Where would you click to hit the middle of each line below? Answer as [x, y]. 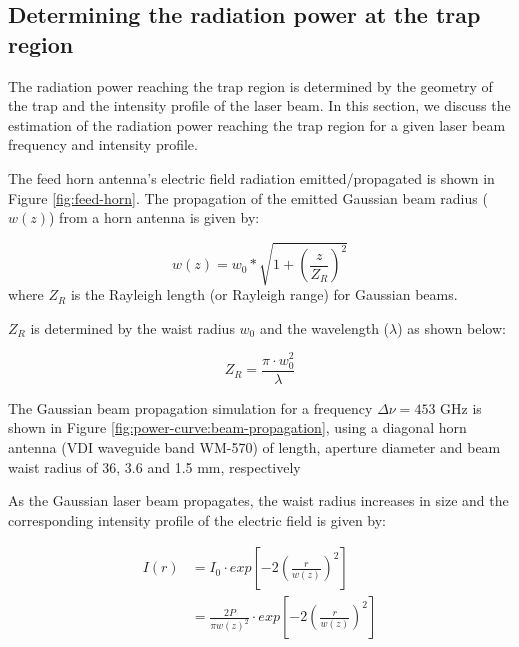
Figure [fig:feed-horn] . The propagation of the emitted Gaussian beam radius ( [248, 197]
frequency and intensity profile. [103, 144]
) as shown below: [451, 327]
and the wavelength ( [324, 327]
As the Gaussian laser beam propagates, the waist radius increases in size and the [258, 500]
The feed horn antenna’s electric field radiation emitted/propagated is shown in [251, 177]
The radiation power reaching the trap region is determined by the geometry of [250, 85]
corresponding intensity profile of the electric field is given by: [197, 519]
